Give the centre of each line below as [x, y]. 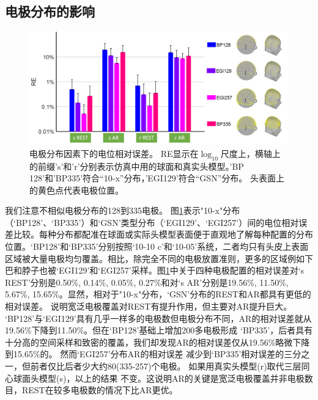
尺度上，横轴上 [250, 153]
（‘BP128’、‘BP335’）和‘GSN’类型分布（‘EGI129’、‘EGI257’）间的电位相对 [152, 222]
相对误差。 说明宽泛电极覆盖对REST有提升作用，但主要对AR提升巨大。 [149, 306]
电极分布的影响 [50, 11]
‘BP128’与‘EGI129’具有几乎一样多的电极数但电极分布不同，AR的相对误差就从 [158, 318]
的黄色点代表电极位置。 [76, 190]
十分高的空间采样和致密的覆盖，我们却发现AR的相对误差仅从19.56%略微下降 [157, 342]
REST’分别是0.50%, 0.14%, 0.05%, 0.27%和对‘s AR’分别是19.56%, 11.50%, [147, 282]
